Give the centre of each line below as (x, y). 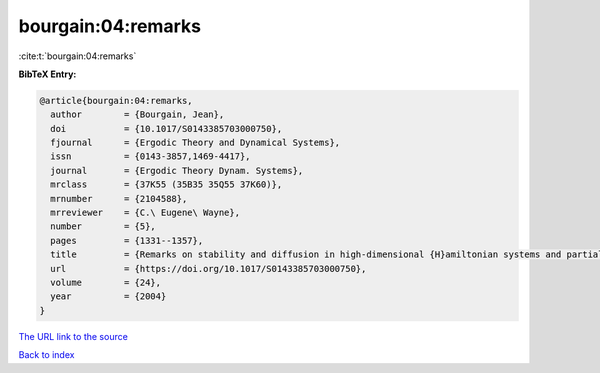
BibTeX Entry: (47, 74)
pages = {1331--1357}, (127, 240)
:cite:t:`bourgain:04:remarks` (77, 56)
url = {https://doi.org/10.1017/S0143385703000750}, (208, 268)
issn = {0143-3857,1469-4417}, (150, 156)
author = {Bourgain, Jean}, (137, 114)
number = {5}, (103, 226)
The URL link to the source (73, 336)
